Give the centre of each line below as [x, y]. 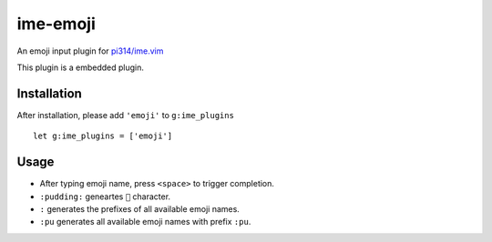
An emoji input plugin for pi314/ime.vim [90, 51]
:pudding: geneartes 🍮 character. [105, 197]
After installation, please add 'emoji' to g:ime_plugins [125, 115]
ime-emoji [56, 24]
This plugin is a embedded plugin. [81, 67]
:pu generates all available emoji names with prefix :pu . [145, 222]
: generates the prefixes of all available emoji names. [140, 208]
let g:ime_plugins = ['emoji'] [103, 136]
